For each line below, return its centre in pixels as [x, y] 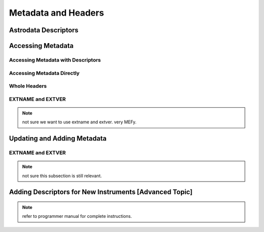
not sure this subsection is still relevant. [62, 176]
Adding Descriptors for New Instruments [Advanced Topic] [101, 192]
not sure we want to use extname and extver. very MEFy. [79, 122]
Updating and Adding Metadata [58, 139]
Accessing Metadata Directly [44, 73]
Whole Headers [28, 86]
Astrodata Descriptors [44, 30]
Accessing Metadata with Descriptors [55, 60]
